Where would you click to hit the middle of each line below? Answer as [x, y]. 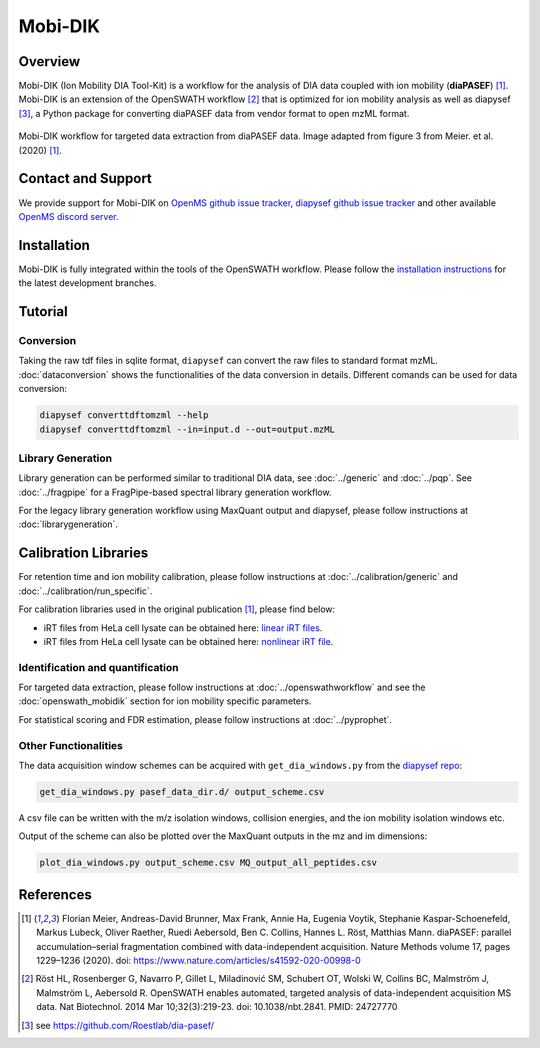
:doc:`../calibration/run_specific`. [85, 591]
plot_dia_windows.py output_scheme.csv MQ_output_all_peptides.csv [208, 863]
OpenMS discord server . [68, 216]
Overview [49, 61]
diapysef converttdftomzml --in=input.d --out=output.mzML [187, 429]
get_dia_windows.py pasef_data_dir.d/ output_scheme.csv [182, 791]
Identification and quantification [98, 667]
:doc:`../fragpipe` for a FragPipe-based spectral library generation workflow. [175, 492]
